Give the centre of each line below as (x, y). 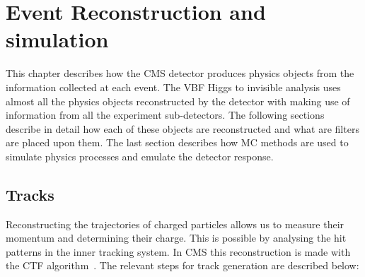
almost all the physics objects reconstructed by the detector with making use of (178, 101)
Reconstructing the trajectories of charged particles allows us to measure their (175, 224)
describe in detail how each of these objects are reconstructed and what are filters (182, 128)
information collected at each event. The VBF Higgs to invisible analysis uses (173, 87)
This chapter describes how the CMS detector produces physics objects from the (180, 73)
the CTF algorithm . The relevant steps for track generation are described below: (182, 265)
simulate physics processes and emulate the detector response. (140, 156)
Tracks (30, 194)
